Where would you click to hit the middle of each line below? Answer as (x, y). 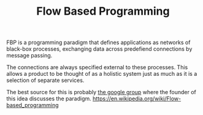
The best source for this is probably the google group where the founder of (101, 92)
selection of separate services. (45, 80)
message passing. (29, 56)
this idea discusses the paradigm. (49, 98)
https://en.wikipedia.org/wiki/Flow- (137, 98)
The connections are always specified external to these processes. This (97, 67)
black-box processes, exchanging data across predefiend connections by (99, 49)
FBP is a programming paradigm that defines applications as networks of (98, 43)
